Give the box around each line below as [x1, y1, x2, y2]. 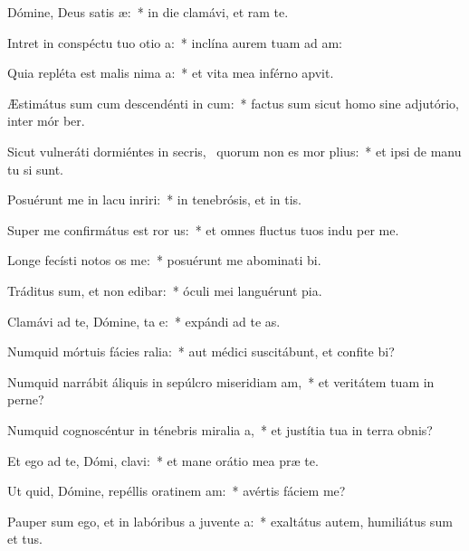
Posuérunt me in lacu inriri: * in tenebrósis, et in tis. [7, 190, 302, 209]
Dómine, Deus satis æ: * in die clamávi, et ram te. [7, 3, 289, 21]
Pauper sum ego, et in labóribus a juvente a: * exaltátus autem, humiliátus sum [7, 511, 453, 530]
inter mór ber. [7, 111, 85, 130]
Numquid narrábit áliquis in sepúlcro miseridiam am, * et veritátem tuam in [7, 372, 435, 391]
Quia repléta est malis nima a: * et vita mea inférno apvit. [7, 63, 334, 82]
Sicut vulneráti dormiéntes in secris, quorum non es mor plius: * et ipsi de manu [7, 141, 462, 160]
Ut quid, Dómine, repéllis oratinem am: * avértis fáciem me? [7, 481, 346, 500]
